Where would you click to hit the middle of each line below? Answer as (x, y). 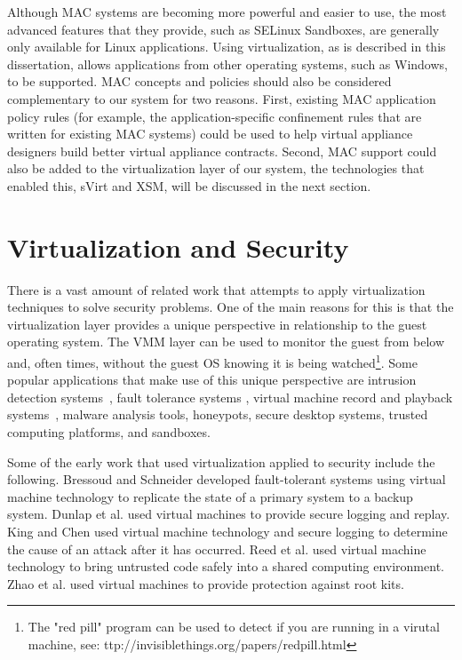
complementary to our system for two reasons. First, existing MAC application (222, 98)
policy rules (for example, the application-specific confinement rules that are (215, 116)
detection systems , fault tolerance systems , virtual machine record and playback (230, 397)
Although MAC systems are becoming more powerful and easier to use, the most (227, 12)
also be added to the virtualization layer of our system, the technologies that (216, 168)
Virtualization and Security (178, 247)
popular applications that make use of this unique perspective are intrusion (212, 380)
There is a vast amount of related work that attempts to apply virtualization (216, 289)
